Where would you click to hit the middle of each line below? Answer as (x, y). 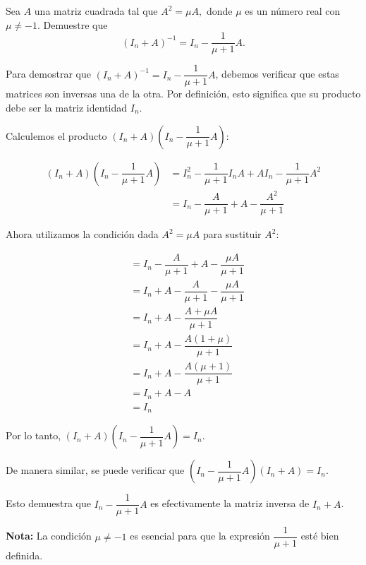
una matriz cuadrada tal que (96, 11)
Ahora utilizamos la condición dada (82, 234)
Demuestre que (75, 24)
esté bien (320, 536)
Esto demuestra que (48, 503)
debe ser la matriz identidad (67, 107)
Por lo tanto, (33, 435)
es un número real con (293, 11)
